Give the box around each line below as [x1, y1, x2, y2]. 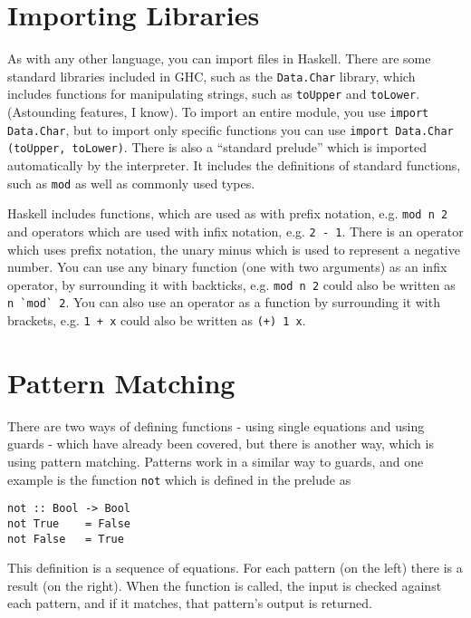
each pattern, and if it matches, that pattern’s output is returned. [7, 594, 372, 613]
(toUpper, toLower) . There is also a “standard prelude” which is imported [7, 138, 427, 157]
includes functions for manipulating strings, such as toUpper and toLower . [7, 84, 420, 103]
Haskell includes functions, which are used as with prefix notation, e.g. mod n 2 [7, 204, 448, 223]
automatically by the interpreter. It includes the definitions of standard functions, [7, 156, 461, 174]
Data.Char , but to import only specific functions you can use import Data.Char [7, 120, 454, 139]
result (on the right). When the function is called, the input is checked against [7, 575, 442, 594]
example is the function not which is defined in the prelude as [7, 469, 351, 488]
